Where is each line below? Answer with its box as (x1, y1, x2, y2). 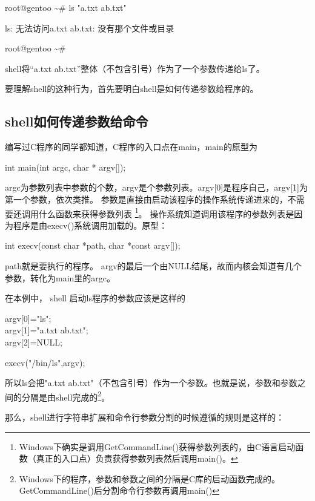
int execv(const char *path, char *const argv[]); (5, 239, 181, 252)
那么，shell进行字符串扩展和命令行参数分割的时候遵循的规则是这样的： (5, 410, 285, 423)
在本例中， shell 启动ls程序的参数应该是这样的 (5, 292, 186, 304)
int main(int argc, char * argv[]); (5, 160, 126, 173)
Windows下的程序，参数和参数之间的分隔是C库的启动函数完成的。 (19, 472, 280, 485)
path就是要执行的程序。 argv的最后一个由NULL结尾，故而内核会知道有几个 (5, 259, 302, 272)
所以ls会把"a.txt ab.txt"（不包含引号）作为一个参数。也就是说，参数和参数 (5, 376, 297, 389)
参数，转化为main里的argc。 (5, 271, 116, 284)
